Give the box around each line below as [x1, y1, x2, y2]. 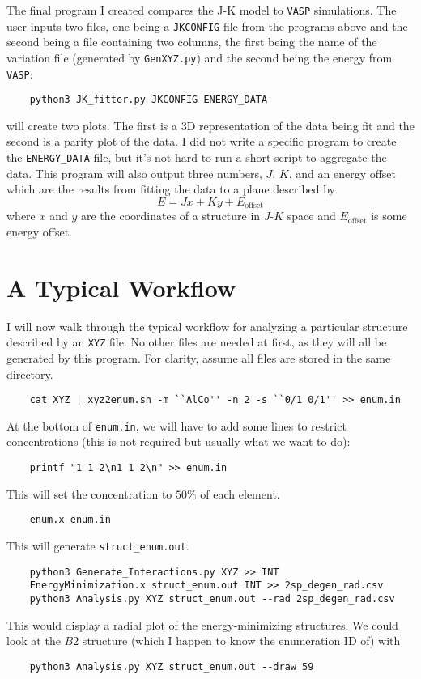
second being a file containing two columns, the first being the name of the [6, 33, 377, 50]
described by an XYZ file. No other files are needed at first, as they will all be [6, 333, 387, 350]
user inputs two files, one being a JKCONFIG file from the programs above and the [6, 17, 408, 34]
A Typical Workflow [6, 270, 236, 303]
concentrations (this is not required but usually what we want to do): [6, 433, 351, 450]
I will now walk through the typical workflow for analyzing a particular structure [6, 317, 408, 334]
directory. [6, 365, 53, 382]
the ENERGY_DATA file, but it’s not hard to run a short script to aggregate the [6, 149, 387, 166]
